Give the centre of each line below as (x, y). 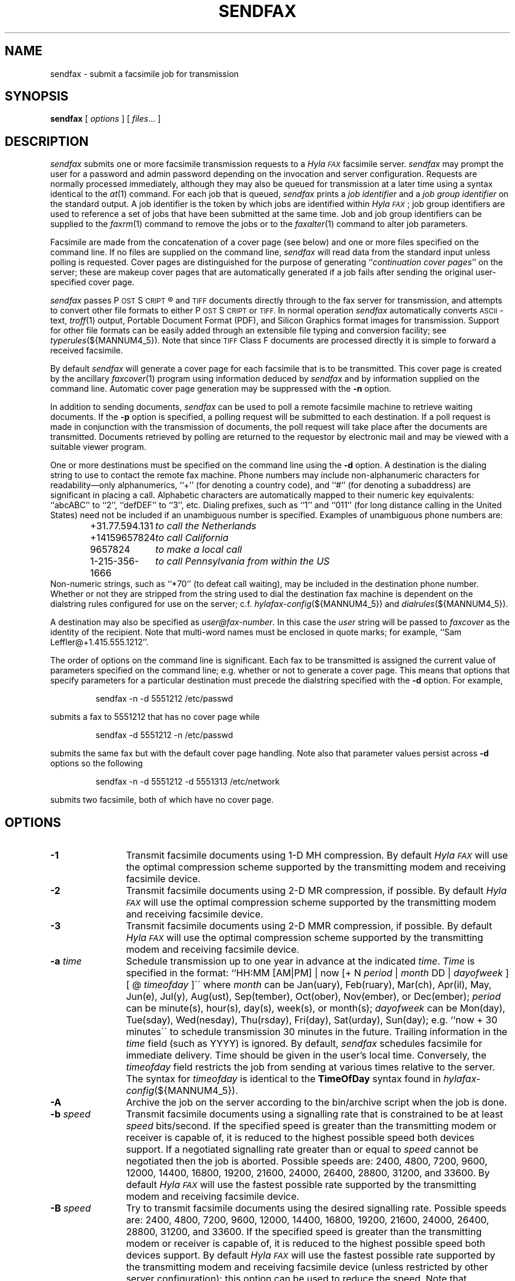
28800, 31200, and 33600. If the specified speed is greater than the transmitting (304, 1232)
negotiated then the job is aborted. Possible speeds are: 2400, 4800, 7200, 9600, (307, 1161)
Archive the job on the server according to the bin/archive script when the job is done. (317, 1102)
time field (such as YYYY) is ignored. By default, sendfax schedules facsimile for (304, 1044)
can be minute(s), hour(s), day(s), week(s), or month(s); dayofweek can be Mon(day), (316, 1008)
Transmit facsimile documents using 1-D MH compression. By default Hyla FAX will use (317, 855)
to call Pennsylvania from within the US (243, 561)
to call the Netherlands (206, 526)
